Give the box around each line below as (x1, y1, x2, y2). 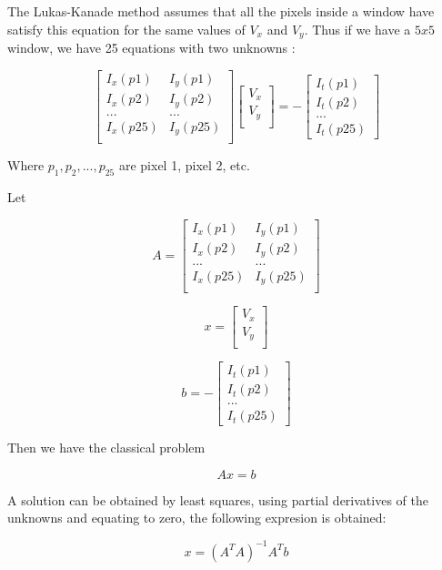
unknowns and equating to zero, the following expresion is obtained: (7, 508, 387, 527)
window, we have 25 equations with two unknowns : (7, 38, 296, 57)
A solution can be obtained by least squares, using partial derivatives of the (7, 490, 428, 509)
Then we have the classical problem (7, 438, 206, 457)
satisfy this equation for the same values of (7, 19, 246, 38)
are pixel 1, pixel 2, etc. (118, 156, 250, 175)
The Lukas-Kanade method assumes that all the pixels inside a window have (7, 2, 435, 20)
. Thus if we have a (304, 19, 411, 38)
